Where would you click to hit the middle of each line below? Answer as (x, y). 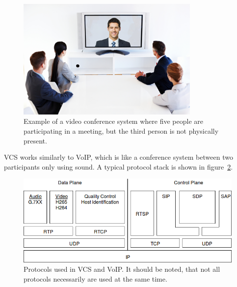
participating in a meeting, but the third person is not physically (121, 130)
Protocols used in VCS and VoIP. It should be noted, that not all (122, 269)
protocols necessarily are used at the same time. (95, 279)
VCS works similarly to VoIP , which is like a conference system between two (118, 157)
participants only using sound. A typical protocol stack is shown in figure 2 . (118, 166)
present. (35, 140)
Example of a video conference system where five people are (113, 121)
